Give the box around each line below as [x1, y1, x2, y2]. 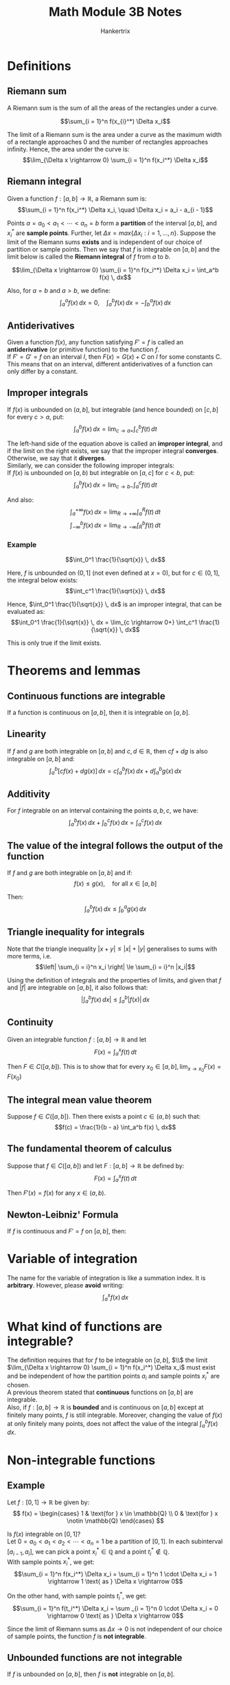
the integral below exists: [7, 576, 78, 584]
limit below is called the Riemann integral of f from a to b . [7, 252, 171, 261]
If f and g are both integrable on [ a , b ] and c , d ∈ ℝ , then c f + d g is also [7, 747, 208, 755]
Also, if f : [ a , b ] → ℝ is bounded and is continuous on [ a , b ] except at [7, 1403, 204, 1411]
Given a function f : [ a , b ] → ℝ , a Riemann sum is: [7, 194, 147, 203]
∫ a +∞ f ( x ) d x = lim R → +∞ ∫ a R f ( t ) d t [69, 506, 161, 518]
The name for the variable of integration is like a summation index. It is [7, 1274, 206, 1282]
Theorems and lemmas [7, 663, 141, 679]
